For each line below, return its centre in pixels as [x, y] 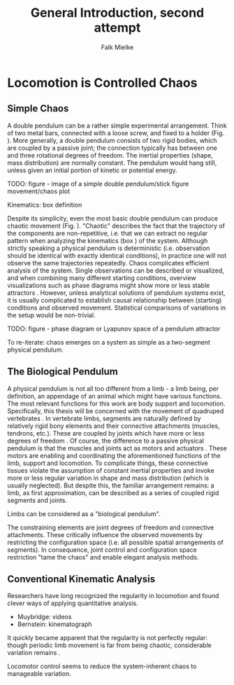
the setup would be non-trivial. [51, 315]
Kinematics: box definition [45, 205]
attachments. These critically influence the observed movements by [105, 534]
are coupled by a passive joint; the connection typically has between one [112, 148]
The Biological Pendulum [63, 372]
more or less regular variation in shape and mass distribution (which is [108, 478]
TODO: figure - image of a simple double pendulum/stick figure [98, 184]
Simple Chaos [38, 109]
